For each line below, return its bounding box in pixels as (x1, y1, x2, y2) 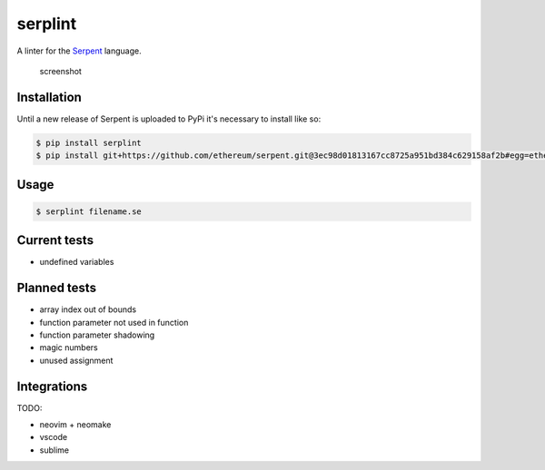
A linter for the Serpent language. (16, 45, 142, 56)
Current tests (16, 232, 94, 249)
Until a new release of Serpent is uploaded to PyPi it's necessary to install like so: (16, 113, 322, 124)
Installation (16, 89, 82, 104)
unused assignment (39, 355, 114, 366)
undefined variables (39, 257, 114, 268)
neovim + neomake (39, 419, 112, 430)
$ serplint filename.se (35, 206, 143, 217)
